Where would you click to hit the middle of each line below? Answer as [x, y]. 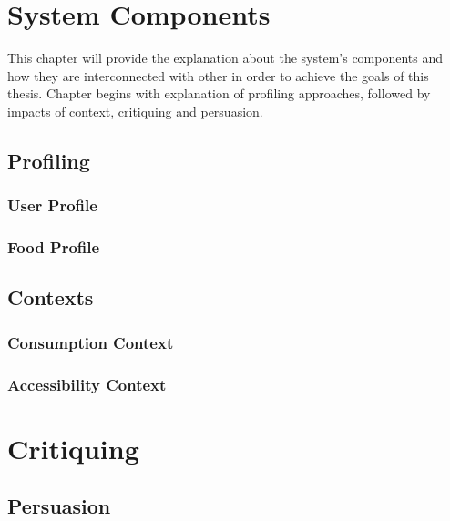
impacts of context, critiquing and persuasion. [135, 111]
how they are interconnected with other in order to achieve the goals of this [218, 75]
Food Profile [54, 247]
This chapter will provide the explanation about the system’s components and [225, 58]
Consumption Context [91, 342]
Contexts [51, 297]
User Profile [52, 205]
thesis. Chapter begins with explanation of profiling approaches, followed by [219, 93]
